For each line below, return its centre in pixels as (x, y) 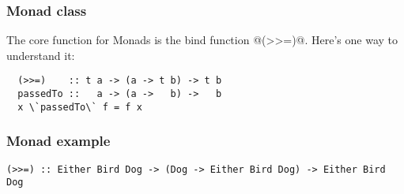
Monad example (59, 141)
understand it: (41, 55)
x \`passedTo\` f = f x (80, 107)
